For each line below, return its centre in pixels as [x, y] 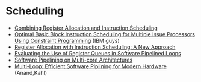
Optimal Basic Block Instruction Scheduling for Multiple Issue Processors [104, 34]
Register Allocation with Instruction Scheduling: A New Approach [95, 47]
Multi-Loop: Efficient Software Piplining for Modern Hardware [90, 66]
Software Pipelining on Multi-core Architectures [73, 60]
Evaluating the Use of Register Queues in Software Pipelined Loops [97, 53]
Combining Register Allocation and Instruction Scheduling [86, 28]
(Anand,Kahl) [31, 72]
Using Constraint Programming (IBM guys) [67, 40]
